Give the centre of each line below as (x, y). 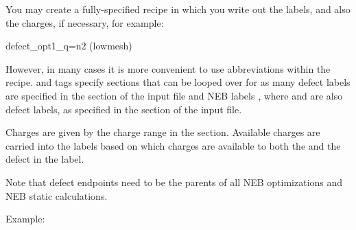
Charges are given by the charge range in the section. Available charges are (163, 132)
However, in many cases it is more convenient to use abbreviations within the (168, 68)
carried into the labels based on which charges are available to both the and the (173, 145)
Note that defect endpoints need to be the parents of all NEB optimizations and (174, 182)
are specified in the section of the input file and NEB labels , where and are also (174, 95)
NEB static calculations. (57, 195)
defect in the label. (45, 159)
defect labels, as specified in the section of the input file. (124, 109)
